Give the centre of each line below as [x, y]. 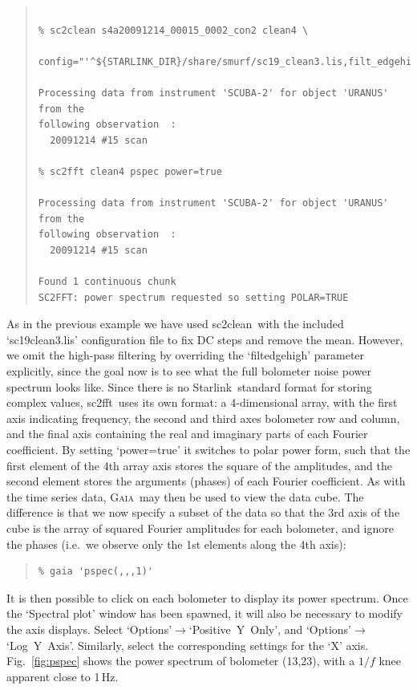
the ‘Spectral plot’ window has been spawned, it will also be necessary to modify [204, 613]
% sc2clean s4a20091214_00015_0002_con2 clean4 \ [173, 30]
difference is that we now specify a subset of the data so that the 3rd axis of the [203, 512]
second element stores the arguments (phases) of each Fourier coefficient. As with [206, 481]
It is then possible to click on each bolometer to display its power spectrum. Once [207, 597]
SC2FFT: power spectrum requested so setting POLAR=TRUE [193, 297]
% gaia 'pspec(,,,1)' [95, 572]
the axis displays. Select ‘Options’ [89, 629]
